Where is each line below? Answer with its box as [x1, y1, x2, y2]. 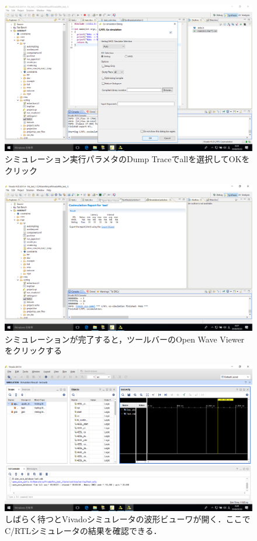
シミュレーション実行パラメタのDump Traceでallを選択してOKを [5, 153, 250, 165]
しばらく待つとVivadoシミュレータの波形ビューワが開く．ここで [5, 513, 251, 525]
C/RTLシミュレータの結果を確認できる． [5, 524, 162, 536]
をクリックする [5, 344, 62, 357]
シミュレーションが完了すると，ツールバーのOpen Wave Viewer [5, 333, 245, 345]
